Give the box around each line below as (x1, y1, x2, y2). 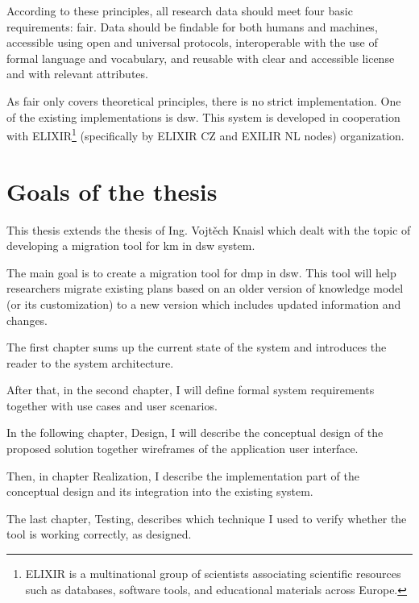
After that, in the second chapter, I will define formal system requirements (6, 381, 375, 398)
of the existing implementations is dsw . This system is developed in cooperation (6, 108, 400, 125)
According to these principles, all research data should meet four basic (6, 2, 353, 19)
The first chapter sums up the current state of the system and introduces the (6, 339, 387, 356)
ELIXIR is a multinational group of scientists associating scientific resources (25, 565, 401, 582)
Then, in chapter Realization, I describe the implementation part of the (6, 467, 359, 484)
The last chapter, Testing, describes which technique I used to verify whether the (6, 509, 407, 526)
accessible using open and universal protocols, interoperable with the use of (6, 34, 378, 51)
